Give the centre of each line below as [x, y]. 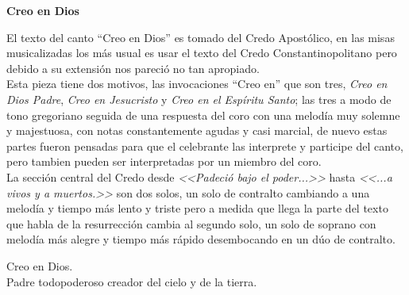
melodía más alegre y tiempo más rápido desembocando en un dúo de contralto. [201, 239]
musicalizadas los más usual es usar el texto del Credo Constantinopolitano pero [202, 53]
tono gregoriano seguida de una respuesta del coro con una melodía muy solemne [203, 115]
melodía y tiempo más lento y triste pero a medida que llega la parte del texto [197, 208]
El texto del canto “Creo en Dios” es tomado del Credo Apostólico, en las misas [201, 37]
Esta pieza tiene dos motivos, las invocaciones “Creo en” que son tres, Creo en [197, 84]
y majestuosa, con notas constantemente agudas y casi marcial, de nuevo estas [197, 130]
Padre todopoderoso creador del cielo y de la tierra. [132, 281]
